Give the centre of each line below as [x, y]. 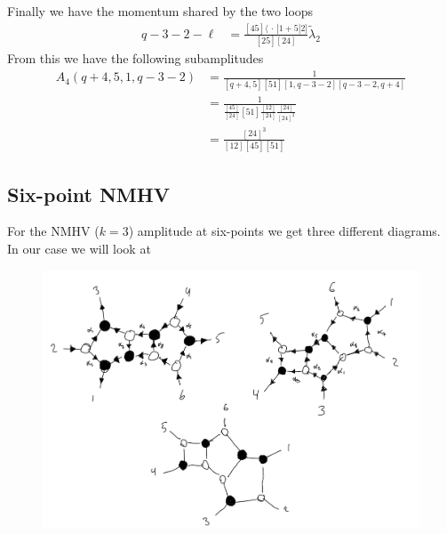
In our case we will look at [79, 248]
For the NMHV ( [53, 231]
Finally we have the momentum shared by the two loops [160, 11]
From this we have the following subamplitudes [136, 58]
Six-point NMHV [88, 194]
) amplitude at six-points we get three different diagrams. [284, 231]
